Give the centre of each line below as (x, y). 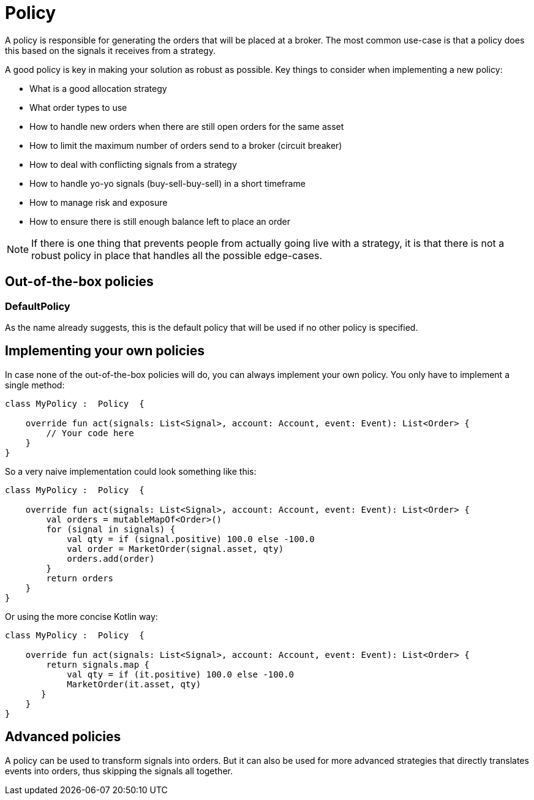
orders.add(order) (111, 558)
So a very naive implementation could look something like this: (131, 471)
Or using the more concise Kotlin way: (81, 616)
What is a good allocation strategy (98, 88)
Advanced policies (63, 737)
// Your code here (90, 433)
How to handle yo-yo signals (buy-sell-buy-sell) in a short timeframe (167, 183)
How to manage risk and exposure (99, 202)
